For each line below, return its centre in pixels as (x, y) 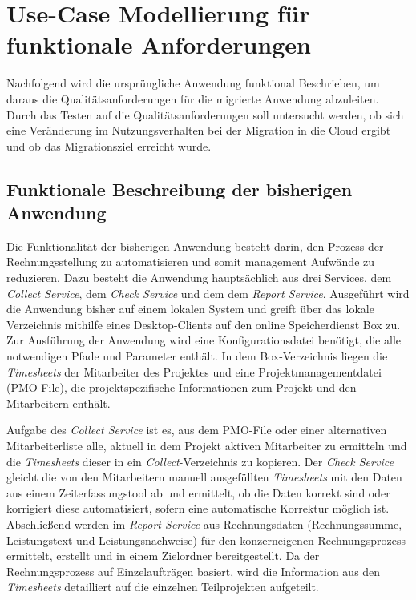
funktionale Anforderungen (159, 44)
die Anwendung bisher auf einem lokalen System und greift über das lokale (190, 309)
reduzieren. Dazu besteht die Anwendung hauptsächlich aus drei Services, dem (199, 278)
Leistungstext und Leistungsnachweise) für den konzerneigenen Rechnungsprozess (206, 540)
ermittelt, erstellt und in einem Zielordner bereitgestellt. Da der (163, 556)
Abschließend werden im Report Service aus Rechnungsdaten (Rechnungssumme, (204, 523)
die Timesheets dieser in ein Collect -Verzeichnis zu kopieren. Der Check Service (200, 461)
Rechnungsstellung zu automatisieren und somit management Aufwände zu (191, 262)
